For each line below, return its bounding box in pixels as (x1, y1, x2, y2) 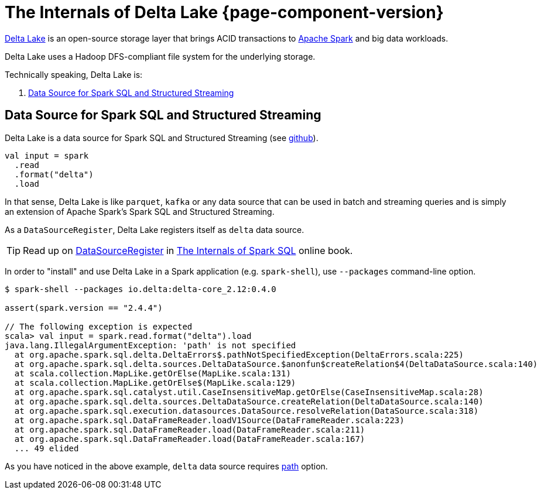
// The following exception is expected (5, 321, 193, 331)
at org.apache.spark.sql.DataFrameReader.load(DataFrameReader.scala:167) (14, 434, 365, 444)
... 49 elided (14, 443, 79, 453)
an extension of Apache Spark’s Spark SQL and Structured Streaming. (5, 206, 275, 217)
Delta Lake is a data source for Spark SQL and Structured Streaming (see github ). (5, 132, 319, 143)
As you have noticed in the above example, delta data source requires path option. (5, 461, 328, 471)
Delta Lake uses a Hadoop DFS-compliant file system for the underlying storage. (5, 51, 316, 61)
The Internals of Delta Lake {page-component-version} (5, 2, 444, 22)
